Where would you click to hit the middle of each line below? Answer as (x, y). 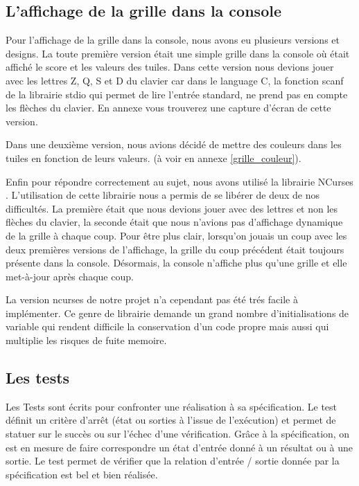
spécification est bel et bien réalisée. (82, 474)
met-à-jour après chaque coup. (70, 276)
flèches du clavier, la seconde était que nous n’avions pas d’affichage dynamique (174, 222)
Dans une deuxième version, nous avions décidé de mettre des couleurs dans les (174, 144)
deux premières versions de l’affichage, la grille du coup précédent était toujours (175, 249)
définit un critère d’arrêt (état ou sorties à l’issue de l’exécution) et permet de (171, 420)
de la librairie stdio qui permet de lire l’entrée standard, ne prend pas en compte (177, 94)
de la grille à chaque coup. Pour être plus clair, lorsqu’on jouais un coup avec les (176, 235)
